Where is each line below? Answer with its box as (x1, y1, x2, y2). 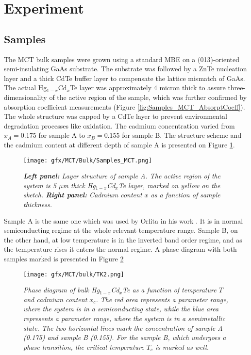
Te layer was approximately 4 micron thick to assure (69, 82, 226, 93)
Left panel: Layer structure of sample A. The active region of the (23, 171, 221, 181)
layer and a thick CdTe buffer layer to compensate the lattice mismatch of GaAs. (4, 73, 245, 83)
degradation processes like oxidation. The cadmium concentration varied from (4, 120, 235, 130)
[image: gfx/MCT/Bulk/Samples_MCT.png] (23, 157, 152, 164)
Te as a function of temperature (122, 285, 217, 295)
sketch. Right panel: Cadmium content (23, 190, 142, 200)
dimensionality (4, 92, 47, 102)
